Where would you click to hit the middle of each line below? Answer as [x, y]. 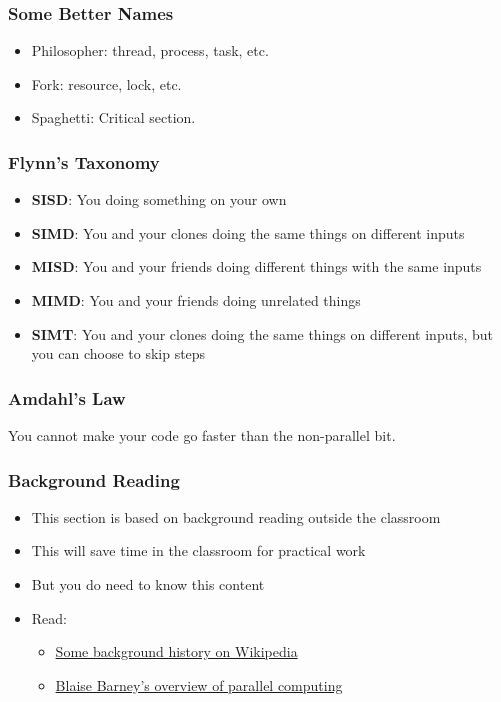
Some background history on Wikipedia [176, 651]
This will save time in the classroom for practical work [198, 550]
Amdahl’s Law [67, 397]
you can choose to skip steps [118, 353]
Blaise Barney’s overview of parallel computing [199, 684]
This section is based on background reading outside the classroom [236, 516]
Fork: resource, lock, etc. [106, 83]
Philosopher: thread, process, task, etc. [150, 50]
